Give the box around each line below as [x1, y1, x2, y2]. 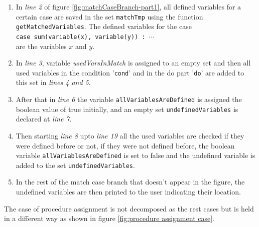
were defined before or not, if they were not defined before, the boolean [16, 140, 235, 150]
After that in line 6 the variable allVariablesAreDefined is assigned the [16, 94, 242, 104]
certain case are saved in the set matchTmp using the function [16, 11, 203, 21]
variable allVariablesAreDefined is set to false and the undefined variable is [16, 150, 255, 160]
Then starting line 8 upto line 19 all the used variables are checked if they [16, 130, 244, 140]
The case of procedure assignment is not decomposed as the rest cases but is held [4, 203, 254, 213]
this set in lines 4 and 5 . [16, 77, 91, 87]
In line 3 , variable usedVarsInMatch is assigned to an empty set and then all [16, 57, 251, 68]
